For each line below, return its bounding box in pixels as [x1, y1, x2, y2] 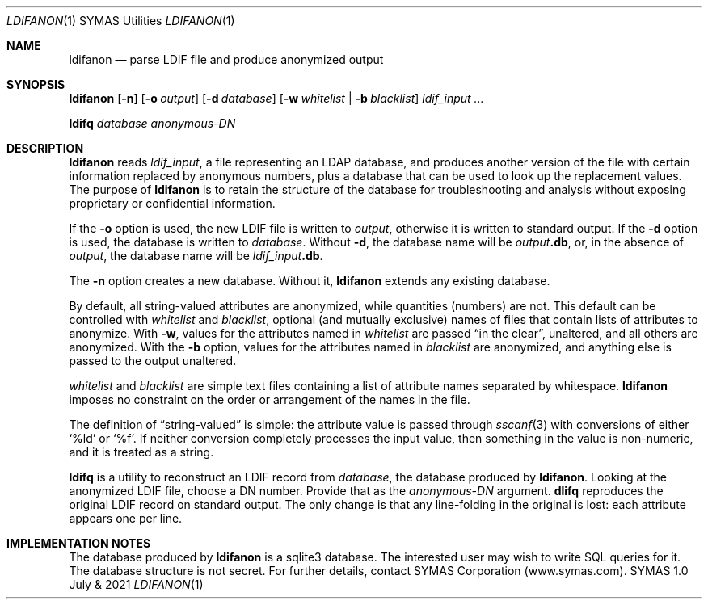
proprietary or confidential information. [69, 196, 276, 210]
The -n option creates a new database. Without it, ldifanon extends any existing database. [69, 274, 550, 288]
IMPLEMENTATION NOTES [6, 536, 151, 550]
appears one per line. [69, 511, 183, 525]
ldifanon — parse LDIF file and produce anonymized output [69, 53, 384, 66]
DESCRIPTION [6, 141, 84, 155]
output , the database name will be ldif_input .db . [69, 249, 323, 263]
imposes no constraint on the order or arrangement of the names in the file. [69, 393, 470, 406]
